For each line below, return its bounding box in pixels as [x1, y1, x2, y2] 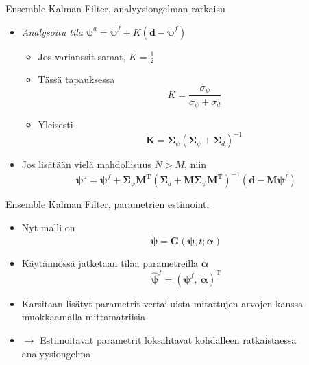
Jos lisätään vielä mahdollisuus [21, 157, 151, 172]
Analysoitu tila [21, 24, 83, 38]
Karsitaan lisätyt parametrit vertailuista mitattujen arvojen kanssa [21, 296, 304, 310]
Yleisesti [38, 117, 73, 131]
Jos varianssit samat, [38, 49, 126, 63]
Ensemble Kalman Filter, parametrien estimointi [5, 197, 210, 211]
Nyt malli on [21, 220, 75, 234]
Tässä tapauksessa [38, 72, 115, 86]
